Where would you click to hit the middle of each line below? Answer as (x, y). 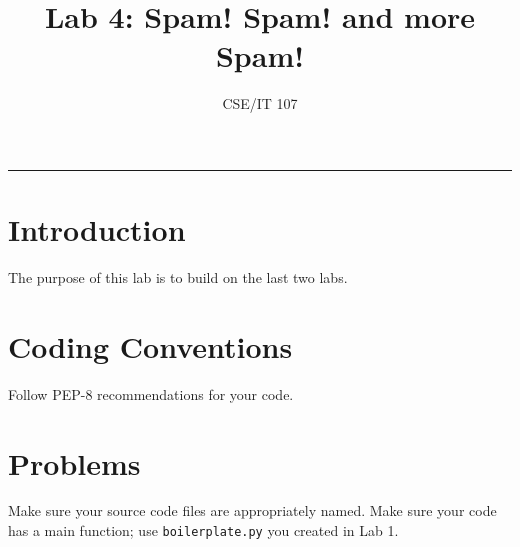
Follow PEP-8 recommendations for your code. (151, 393)
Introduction (97, 229)
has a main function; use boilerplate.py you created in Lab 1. (203, 530)
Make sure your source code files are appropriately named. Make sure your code (252, 510)
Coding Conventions (150, 345)
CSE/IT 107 (260, 103)
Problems (74, 462)
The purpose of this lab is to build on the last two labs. (178, 277)
